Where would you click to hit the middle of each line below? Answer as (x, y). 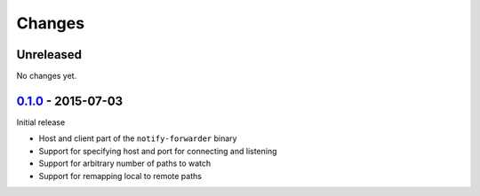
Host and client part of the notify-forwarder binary (138, 138)
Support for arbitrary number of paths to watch (125, 163)
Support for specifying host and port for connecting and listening (158, 151)
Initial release (41, 122)
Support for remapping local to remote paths (120, 176)
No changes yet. (47, 76)
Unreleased (49, 55)
